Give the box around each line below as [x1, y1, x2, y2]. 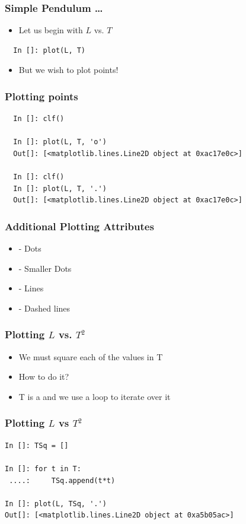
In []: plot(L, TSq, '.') [5, 499, 107, 508]
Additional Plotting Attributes [5, 218, 154, 233]
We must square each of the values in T [18, 350, 163, 363]
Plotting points [5, 88, 78, 103]
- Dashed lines [18, 301, 71, 314]
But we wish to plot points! [18, 63, 119, 76]
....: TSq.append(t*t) [9, 476, 116, 485]
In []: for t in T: [5, 464, 81, 473]
